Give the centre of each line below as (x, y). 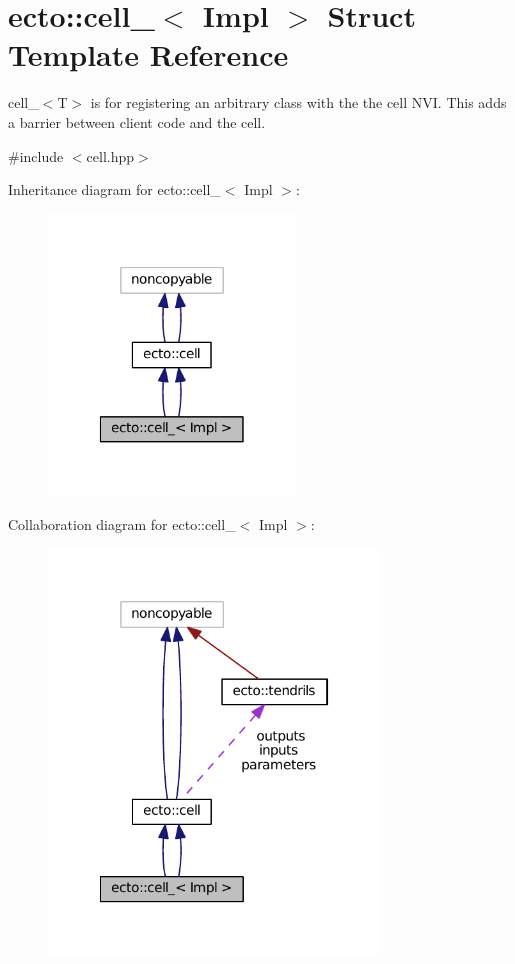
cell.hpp (110, 155)
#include (36, 155)
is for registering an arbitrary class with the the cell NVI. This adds (298, 102)
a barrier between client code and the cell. (137, 121)
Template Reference (148, 54)
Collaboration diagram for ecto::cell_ (122, 523)
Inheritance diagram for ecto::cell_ (114, 189)
